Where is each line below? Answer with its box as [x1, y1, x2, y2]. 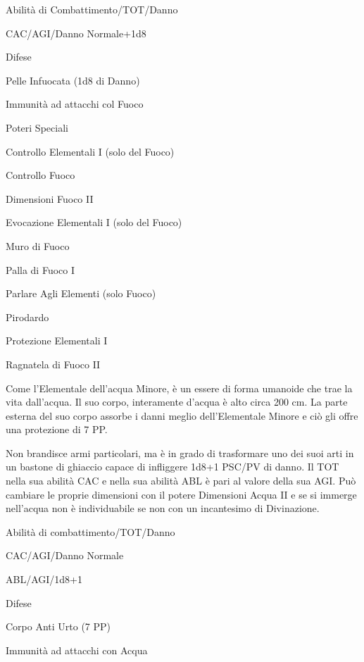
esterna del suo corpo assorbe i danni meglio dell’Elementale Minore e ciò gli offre [6, 408, 358, 423]
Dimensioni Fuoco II [6, 191, 94, 206]
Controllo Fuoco [6, 168, 75, 182]
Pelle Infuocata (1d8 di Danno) [6, 73, 140, 87]
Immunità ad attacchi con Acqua [6, 642, 148, 657]
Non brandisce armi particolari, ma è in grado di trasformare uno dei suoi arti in [6, 445, 354, 460]
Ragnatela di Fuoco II [6, 356, 101, 371]
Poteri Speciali [6, 120, 68, 135]
